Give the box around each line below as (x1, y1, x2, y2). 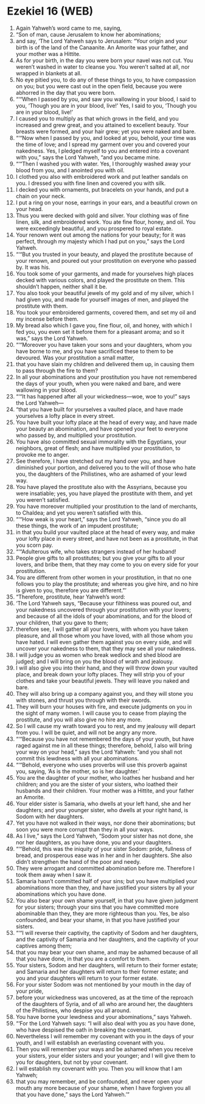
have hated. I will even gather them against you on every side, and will (15, 638, 192, 645)
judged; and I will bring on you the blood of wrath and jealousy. (15, 658, 174, 665)
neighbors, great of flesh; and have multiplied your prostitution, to (15, 444, 181, 451)
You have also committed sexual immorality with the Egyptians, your (15, 438, 187, 445)
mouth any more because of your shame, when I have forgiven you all (15, 1084, 191, 1091)
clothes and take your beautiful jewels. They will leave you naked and (15, 677, 190, 684)
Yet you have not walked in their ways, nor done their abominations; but (15, 819, 196, 827)
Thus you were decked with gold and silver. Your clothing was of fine (15, 212, 189, 219)
